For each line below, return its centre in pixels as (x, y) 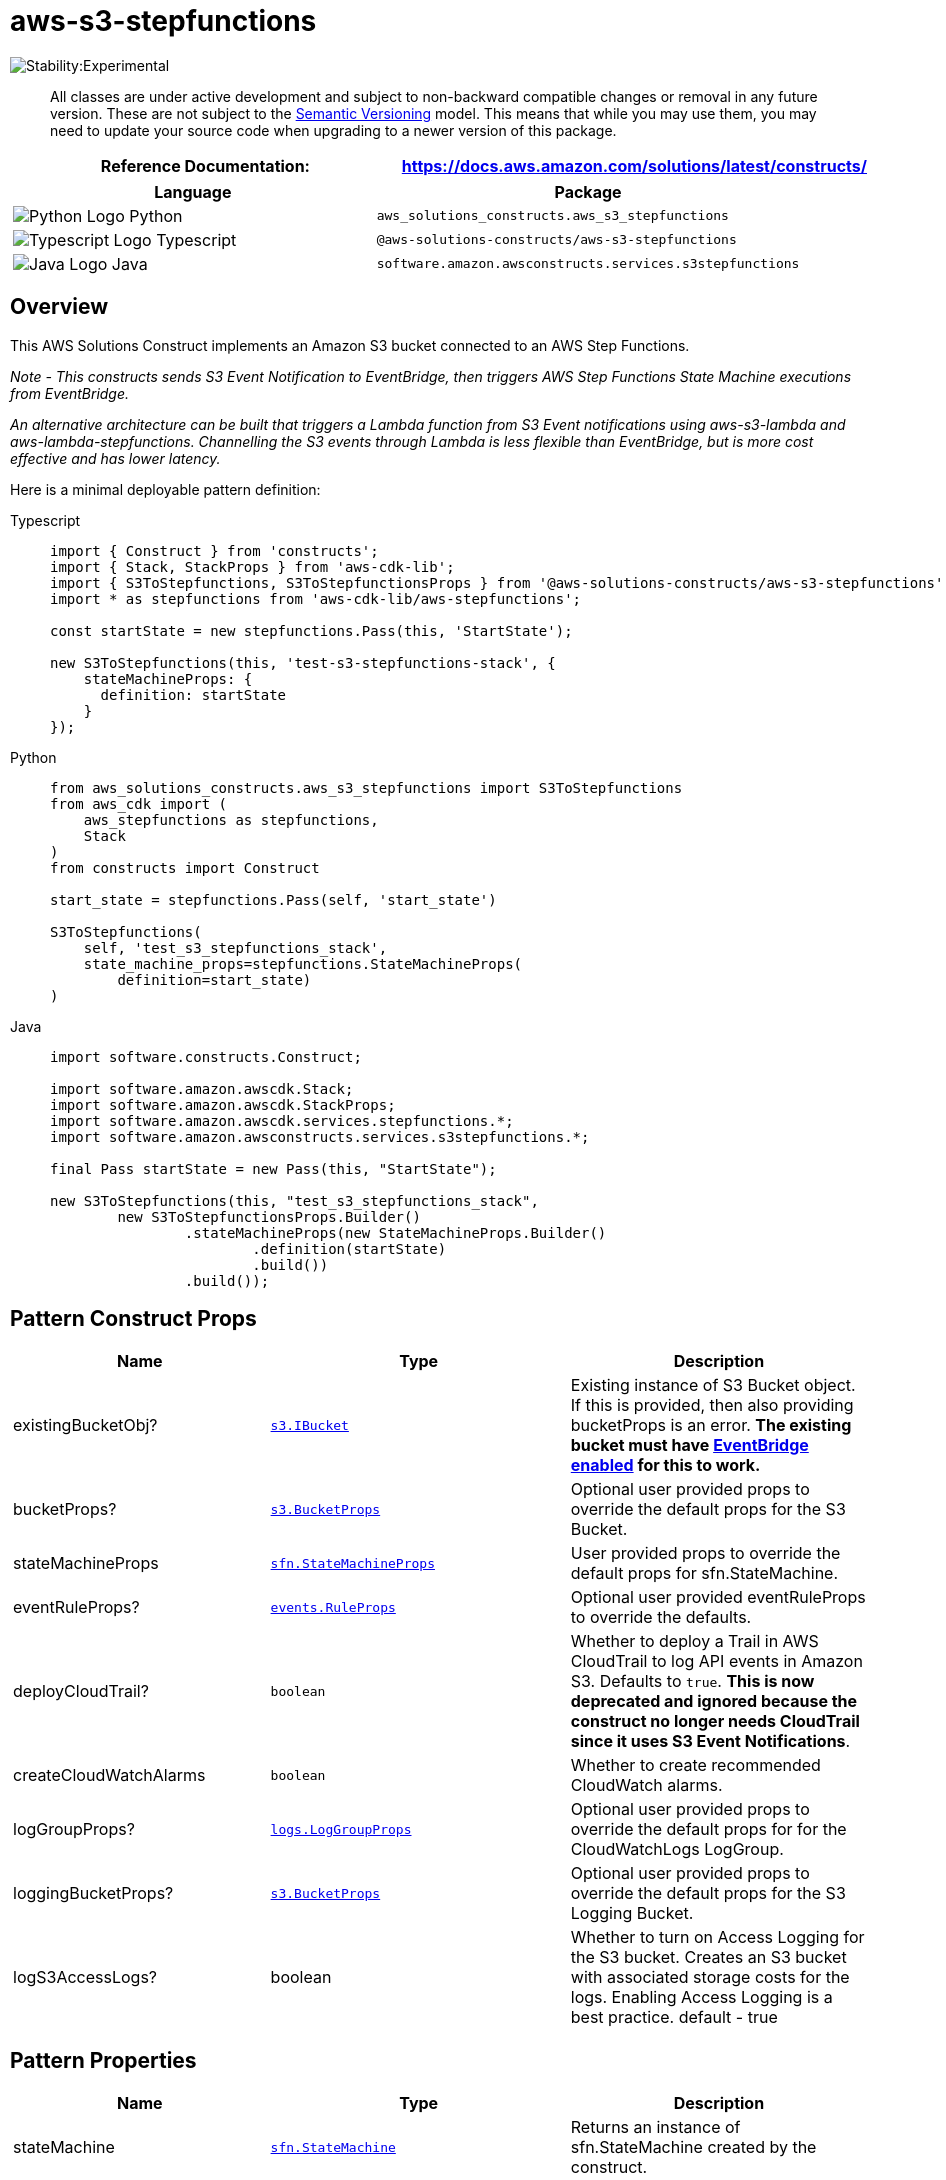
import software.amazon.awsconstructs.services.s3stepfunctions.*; (320, 1136)
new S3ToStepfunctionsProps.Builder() (269, 1216)
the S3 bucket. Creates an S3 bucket (708, 1957)
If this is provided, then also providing (712, 1405)
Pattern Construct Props (133, 1319)
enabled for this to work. (665, 1465)
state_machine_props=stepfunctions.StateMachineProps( (303, 963)
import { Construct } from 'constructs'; (214, 550)
